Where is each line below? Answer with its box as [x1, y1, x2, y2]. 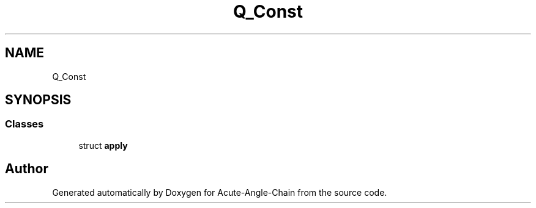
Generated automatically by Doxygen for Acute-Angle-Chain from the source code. [52, 187, 387, 198]
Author [5, 161, 48, 177]
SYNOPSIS [5, 92, 72, 108]
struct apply [78, 140, 128, 151]
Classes [5, 118, 44, 131]
